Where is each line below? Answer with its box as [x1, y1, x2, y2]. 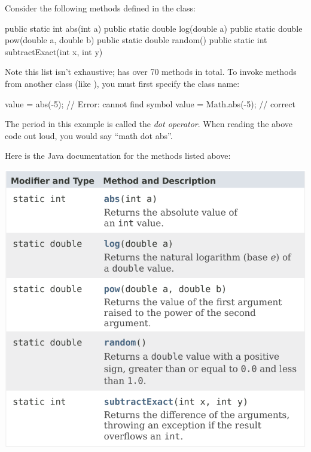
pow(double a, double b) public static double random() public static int [5, 34, 267, 46]
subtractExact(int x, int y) [5, 45, 103, 58]
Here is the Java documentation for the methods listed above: [5, 149, 231, 162]
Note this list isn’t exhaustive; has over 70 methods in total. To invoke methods [5, 65, 297, 78]
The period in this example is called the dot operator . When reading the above [5, 117, 293, 130]
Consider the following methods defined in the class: [5, 2, 196, 14]
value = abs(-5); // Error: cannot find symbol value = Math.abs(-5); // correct [5, 97, 295, 110]
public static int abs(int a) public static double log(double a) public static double [5, 22, 303, 34]
